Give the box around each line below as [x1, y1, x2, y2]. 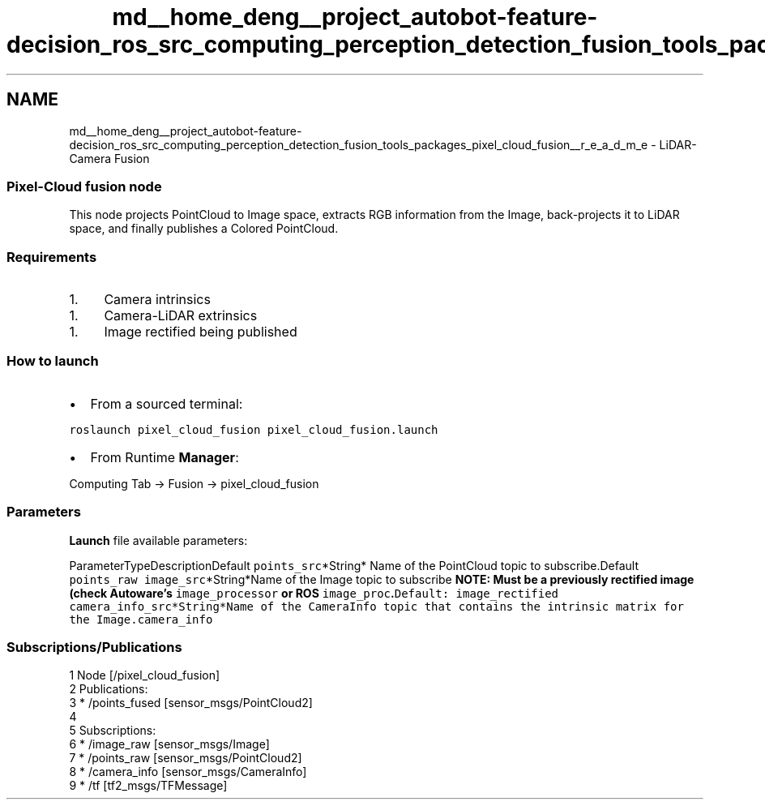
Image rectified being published [104, 324, 297, 341]
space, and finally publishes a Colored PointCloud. [69, 221, 339, 236]
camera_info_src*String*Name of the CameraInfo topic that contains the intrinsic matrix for [69, 599, 684, 613]
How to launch [6, 353, 99, 370]
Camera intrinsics [104, 291, 211, 308]
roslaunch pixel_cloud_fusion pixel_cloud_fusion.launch [69, 422, 438, 436]
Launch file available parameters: [69, 533, 248, 547]
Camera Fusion [69, 151, 150, 165]
